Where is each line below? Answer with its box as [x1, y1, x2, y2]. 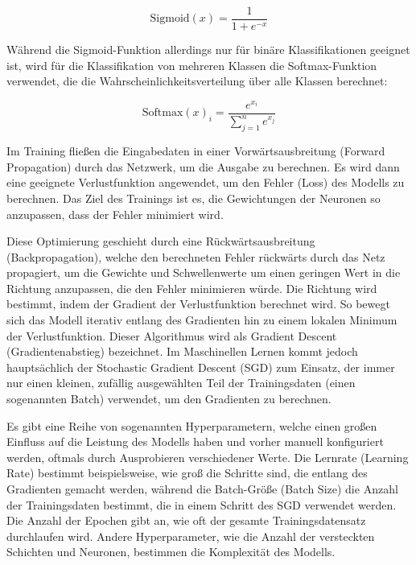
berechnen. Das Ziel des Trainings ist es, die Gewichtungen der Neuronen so [6, 189, 381, 206]
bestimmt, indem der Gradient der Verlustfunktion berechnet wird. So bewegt [6, 295, 390, 312]
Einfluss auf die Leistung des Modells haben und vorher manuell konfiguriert [6, 433, 384, 450]
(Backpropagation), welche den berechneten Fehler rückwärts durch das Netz [6, 248, 385, 265]
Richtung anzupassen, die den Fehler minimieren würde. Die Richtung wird [6, 279, 377, 296]
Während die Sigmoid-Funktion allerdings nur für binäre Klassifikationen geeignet [6, 41, 410, 58]
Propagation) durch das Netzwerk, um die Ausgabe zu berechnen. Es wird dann [6, 158, 400, 175]
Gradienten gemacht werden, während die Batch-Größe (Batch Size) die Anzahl [6, 480, 398, 497]
